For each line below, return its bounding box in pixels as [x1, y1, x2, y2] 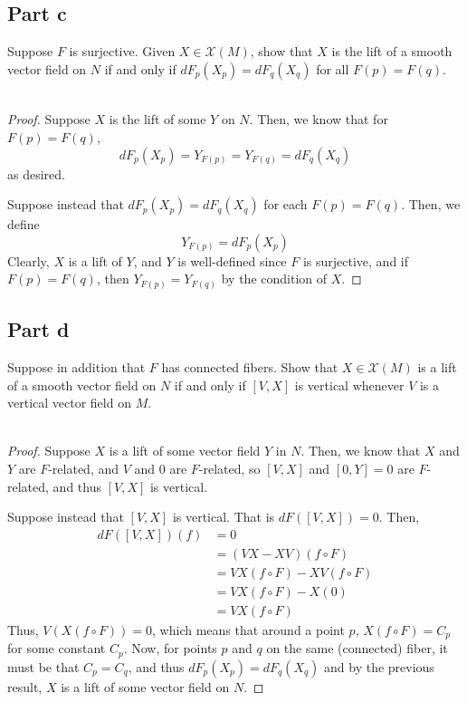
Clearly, [7, 251, 50, 270]
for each [263, 195, 308, 214]
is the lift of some [109, 110, 206, 129]
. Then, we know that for [249, 110, 388, 129]
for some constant [7, 639, 106, 658]
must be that [7, 657, 80, 676]
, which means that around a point [152, 620, 345, 639]
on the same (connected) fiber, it [266, 639, 448, 658]
